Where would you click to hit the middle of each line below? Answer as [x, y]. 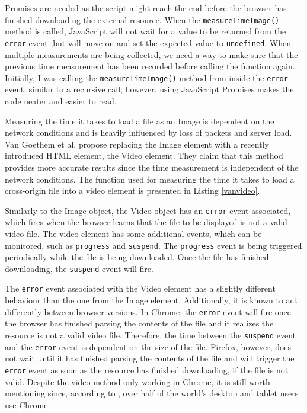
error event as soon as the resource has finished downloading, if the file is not [147, 369]
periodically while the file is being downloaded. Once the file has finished [137, 257]
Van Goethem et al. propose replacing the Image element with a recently [137, 144]
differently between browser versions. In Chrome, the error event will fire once [148, 311]
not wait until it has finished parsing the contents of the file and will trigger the [150, 358]
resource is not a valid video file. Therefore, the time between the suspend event [150, 334]
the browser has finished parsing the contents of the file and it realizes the [139, 323]
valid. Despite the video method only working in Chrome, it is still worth [137, 381]
